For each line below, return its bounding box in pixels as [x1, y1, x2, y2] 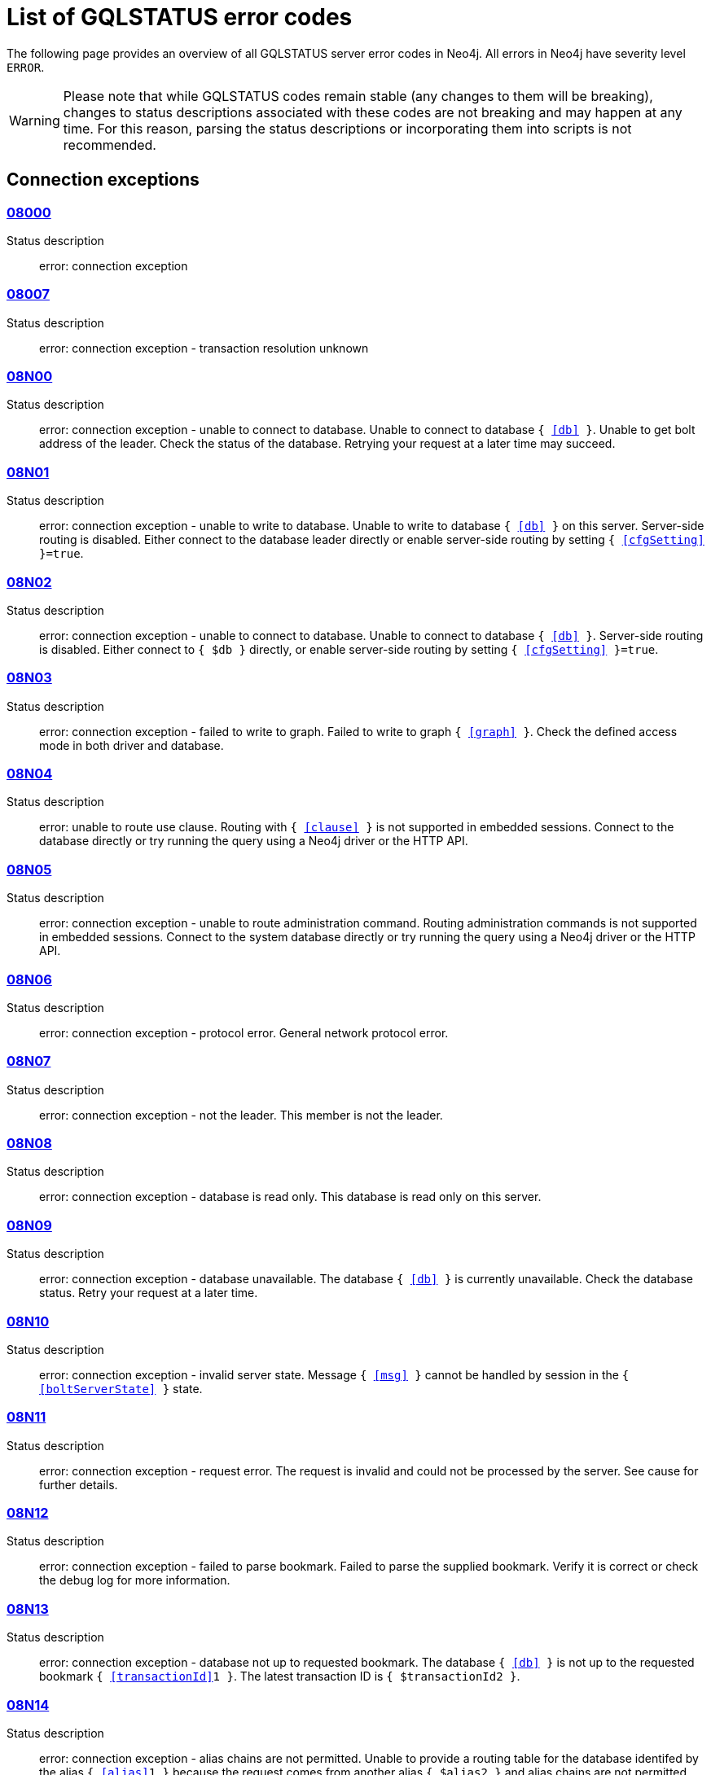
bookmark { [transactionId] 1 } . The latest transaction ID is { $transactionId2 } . [39, 1669, 520, 1684]
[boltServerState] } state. [39, 1381, 203, 1396]
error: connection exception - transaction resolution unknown [39, 340, 369, 355]
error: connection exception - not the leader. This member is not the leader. [39, 1107, 443, 1122]
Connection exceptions [7, 169, 200, 191]
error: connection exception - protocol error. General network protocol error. [39, 1025, 449, 1040]
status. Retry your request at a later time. [39, 1286, 258, 1300]
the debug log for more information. [39, 1573, 230, 1588]
